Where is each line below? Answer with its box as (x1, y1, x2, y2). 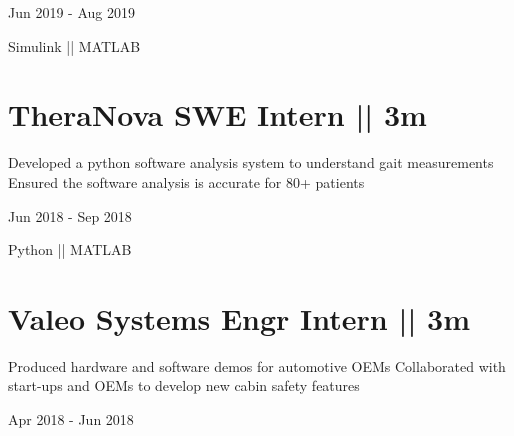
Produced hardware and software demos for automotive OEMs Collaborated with (8, 355, 506, 376)
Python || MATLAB (8, 239, 132, 260)
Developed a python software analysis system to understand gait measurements (8, 152, 494, 173)
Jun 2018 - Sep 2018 (8, 205, 132, 226)
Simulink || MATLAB (8, 35, 141, 56)
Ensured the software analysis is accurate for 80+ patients (8, 171, 365, 192)
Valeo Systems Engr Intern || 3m (8, 297, 470, 338)
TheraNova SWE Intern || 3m (8, 94, 427, 135)
